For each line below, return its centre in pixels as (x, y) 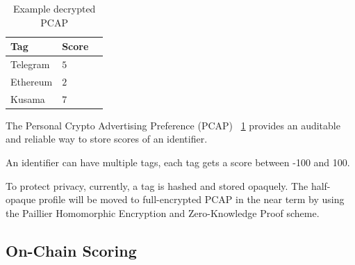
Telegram (30, 64)
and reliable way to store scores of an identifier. (107, 139)
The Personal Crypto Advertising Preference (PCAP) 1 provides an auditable (173, 125)
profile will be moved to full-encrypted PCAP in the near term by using (191, 199)
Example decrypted (54, 8)
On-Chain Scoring (71, 250)
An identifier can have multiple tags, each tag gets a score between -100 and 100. (178, 162)
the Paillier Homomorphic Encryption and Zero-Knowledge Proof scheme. (163, 212)
